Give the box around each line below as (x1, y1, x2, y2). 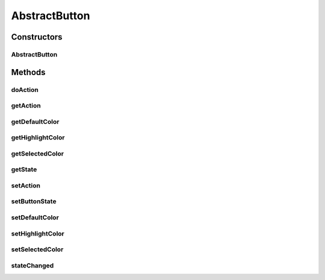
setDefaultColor (11, 213, 60, 222)
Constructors (11, 32, 63, 42)
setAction (11, 181, 41, 189)
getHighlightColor (11, 133, 65, 142)
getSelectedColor (11, 149, 64, 157)
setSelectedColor (11, 245, 64, 254)
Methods (11, 67, 46, 78)
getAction (11, 102, 42, 110)
